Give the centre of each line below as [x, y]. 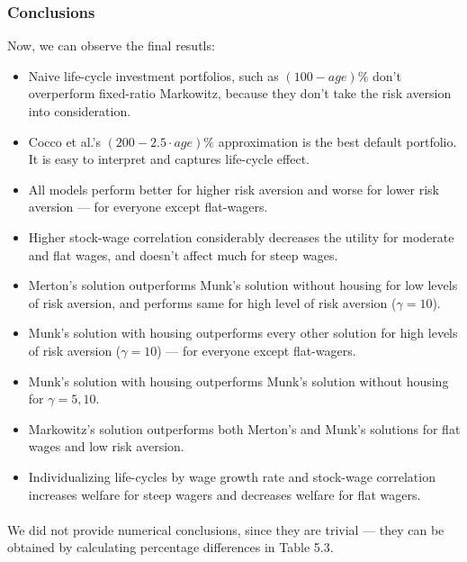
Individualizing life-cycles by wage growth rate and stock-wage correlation [232, 476]
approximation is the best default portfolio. [337, 141]
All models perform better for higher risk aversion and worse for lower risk [233, 189]
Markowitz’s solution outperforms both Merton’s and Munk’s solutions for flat [244, 428]
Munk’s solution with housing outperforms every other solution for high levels [243, 333]
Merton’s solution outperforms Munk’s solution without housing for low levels [243, 285]
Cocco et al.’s [64, 141]
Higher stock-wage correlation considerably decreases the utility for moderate [241, 236]
